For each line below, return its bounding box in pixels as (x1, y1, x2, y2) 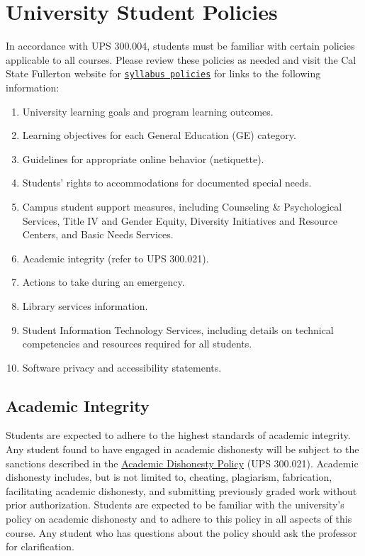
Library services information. (22, 298, 148, 313)
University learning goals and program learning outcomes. (22, 104, 274, 118)
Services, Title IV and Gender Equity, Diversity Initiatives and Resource (22, 213, 337, 228)
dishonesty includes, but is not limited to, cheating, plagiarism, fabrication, (6, 469, 332, 484)
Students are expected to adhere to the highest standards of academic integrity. (6, 428, 351, 443)
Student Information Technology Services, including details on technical (22, 322, 334, 337)
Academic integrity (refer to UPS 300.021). (22, 250, 209, 265)
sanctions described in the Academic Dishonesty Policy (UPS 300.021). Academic (6, 455, 359, 470)
